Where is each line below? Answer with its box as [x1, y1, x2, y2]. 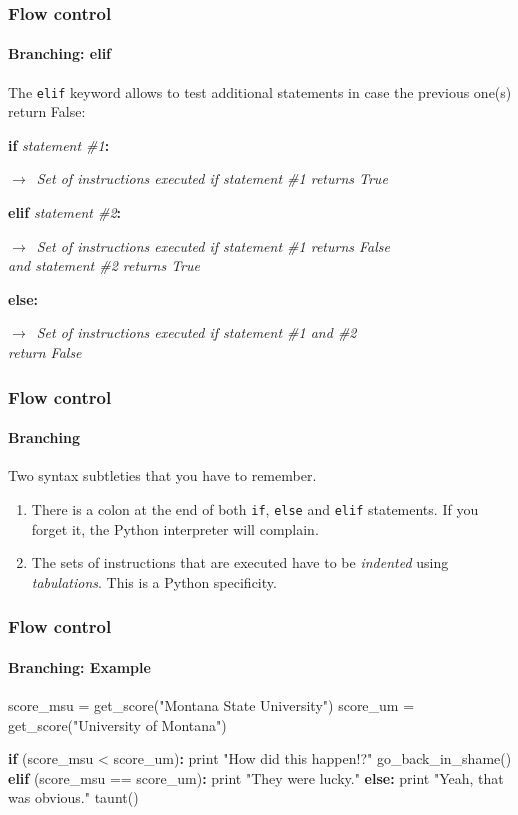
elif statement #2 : [8, 202, 122, 223]
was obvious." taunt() [8, 787, 139, 808]
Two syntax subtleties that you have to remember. [8, 465, 317, 486]
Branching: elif [8, 43, 112, 64]
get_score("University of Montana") [8, 714, 227, 735]
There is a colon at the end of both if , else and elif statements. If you [31, 498, 479, 519]
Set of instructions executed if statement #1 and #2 [36, 322, 357, 343]
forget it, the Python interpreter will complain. [31, 518, 319, 539]
